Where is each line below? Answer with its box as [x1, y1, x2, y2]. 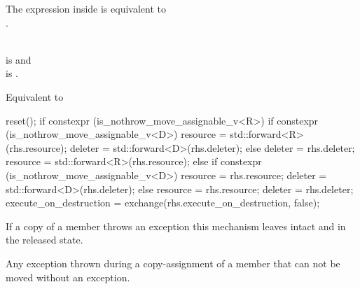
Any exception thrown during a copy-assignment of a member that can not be [6, 255, 340, 270]
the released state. [6, 232, 83, 247]
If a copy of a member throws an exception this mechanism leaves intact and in [6, 218, 346, 233]
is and [6, 52, 32, 66]
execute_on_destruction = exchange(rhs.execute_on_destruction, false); [6, 195, 320, 210]
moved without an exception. [6, 269, 130, 284]
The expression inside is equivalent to [6, 1, 166, 15]
